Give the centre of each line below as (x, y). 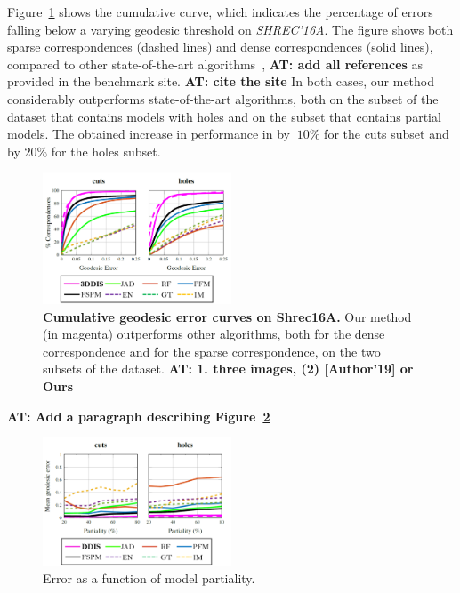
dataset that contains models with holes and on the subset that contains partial (224, 116)
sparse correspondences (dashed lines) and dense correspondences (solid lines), (220, 47)
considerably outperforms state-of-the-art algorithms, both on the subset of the (223, 98)
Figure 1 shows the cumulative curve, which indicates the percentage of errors (220, 12)
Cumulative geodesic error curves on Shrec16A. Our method (227, 316)
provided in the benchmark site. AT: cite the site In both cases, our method (221, 81)
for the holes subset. (106, 151)
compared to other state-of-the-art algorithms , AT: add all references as (215, 64)
